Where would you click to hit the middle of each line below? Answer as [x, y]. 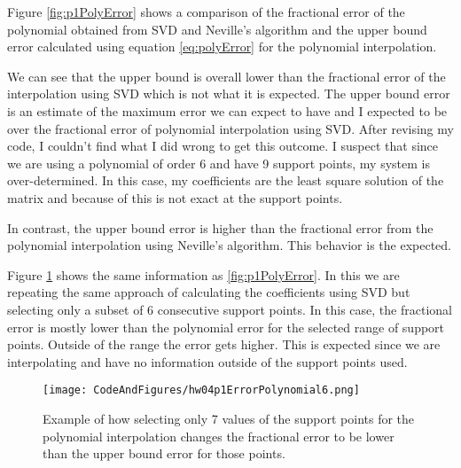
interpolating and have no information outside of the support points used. [207, 361]
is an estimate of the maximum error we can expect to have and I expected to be [227, 110]
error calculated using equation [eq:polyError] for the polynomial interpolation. [222, 47]
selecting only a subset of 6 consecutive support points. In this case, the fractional [230, 309]
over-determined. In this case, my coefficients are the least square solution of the [226, 180]
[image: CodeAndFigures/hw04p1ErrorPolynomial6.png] [201, 390]
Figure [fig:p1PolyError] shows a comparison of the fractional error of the [206, 12]
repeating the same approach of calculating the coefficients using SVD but [209, 292]
